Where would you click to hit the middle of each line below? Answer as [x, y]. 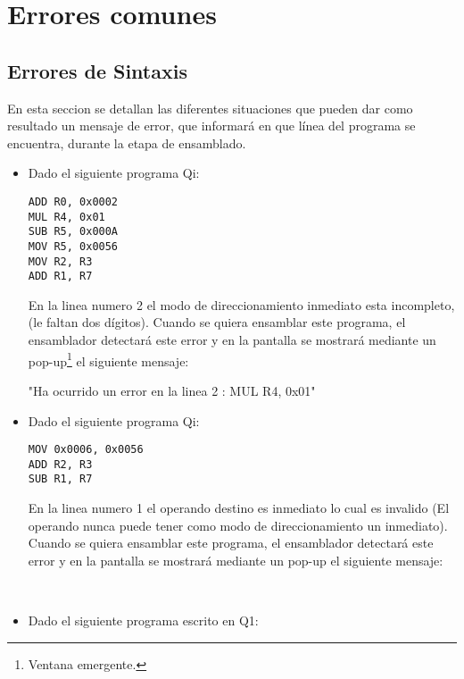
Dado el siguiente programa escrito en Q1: [143, 620]
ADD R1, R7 [60, 277]
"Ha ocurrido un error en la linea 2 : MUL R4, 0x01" [172, 390]
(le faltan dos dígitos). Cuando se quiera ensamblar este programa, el [217, 322]
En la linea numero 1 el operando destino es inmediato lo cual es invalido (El [239, 508]
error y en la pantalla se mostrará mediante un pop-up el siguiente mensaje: [236, 560]
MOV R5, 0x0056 [73, 246]
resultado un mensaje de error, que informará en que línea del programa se [211, 126]
